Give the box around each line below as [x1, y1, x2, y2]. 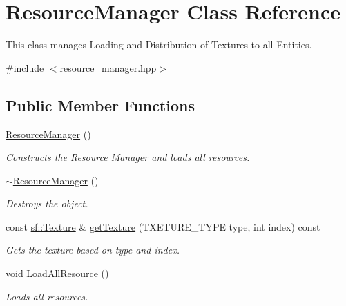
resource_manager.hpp [59, 60, 157, 75]
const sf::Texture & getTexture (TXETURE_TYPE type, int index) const [6, 219, 320, 233]
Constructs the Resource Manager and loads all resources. [6, 150, 250, 164]
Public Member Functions [6, 94, 195, 115]
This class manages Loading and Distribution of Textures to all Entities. [6, 37, 312, 52]
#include [6, 60, 44, 75]
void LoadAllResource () [6, 266, 109, 280]
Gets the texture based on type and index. [6, 242, 180, 257]
